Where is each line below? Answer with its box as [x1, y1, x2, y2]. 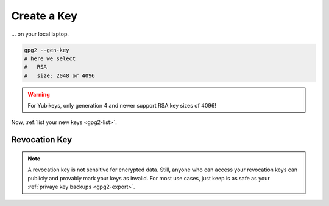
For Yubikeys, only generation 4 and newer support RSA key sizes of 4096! [27, 102, 216, 109]
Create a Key [11, 9, 77, 22]
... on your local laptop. [11, 30, 69, 38]
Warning [27, 91, 50, 98]
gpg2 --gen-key [24, 46, 69, 53]
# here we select [24, 55, 76, 62]
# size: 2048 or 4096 [24, 72, 96, 79]
